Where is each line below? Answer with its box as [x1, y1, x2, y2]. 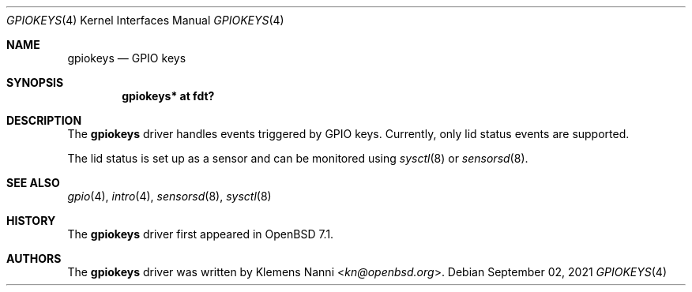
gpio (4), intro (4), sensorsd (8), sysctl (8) [67, 189, 272, 203]
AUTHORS [6, 252, 62, 265]
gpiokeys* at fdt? [122, 89, 215, 103]
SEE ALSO [6, 176, 60, 189]
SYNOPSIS [6, 76, 64, 89]
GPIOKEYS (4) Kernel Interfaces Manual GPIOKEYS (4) [6, 13, 284, 27]
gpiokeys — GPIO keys [67, 51, 186, 65]
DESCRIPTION [6, 114, 82, 127]
